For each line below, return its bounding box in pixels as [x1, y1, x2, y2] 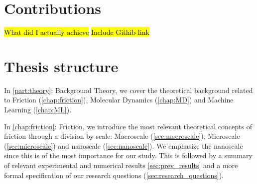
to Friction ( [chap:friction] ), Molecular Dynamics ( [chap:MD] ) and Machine [4, 94, 234, 105]
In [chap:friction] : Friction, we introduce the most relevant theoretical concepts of [4, 121, 252, 131]
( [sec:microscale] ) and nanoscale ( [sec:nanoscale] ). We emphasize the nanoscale [4, 140, 243, 151]
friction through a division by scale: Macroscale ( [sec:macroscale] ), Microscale [4, 131, 240, 141]
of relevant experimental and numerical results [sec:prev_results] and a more [4, 160, 238, 170]
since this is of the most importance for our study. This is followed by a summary [4, 150, 253, 161]
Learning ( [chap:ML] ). [4, 104, 72, 115]
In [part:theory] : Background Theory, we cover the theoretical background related [4, 85, 253, 95]
